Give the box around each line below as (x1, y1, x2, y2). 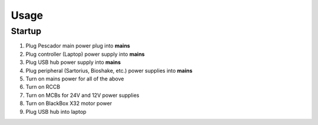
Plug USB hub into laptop (25, 108, 87, 115)
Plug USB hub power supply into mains (25, 59, 121, 66)
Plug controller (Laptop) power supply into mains (25, 50, 145, 58)
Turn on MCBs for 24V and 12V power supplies (25, 92, 140, 99)
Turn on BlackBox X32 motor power (25, 100, 112, 107)
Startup (11, 26, 41, 36)
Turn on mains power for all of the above (25, 75, 124, 82)
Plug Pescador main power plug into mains (25, 42, 131, 49)
